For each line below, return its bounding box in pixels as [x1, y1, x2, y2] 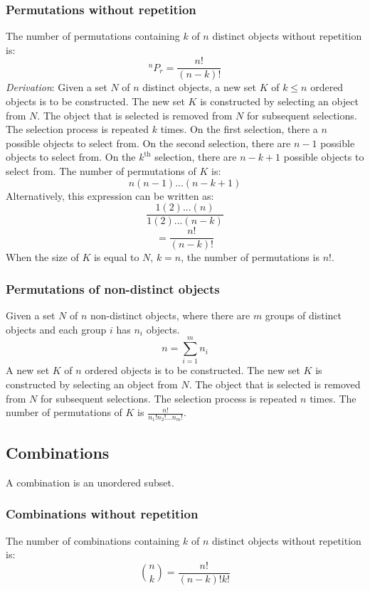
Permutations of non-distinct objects [6, 279, 220, 297]
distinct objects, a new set [142, 80, 256, 95]
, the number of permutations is [181, 250, 319, 265]
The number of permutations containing [6, 28, 180, 43]
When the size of [6, 250, 79, 265]
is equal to [93, 250, 139, 265]
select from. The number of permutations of [6, 164, 196, 179]
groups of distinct [265, 308, 342, 323]
